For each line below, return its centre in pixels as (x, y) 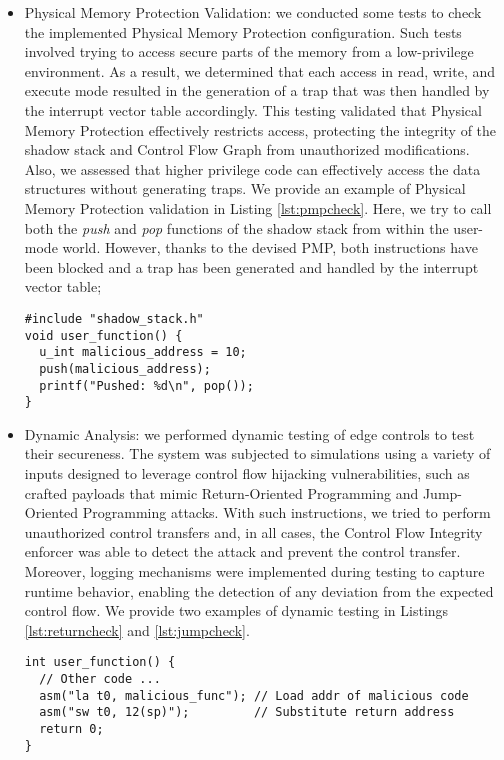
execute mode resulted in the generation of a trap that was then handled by (257, 90)
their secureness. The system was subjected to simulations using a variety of (257, 453)
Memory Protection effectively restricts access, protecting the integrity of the (260, 129)
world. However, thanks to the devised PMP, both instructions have (270, 247)
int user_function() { (100, 662)
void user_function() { (103, 335)
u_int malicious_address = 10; (143, 352)
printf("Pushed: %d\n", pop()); (146, 385)
